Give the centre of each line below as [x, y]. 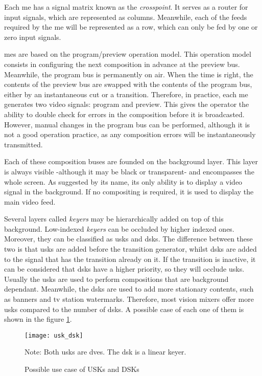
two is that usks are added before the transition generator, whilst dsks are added [130, 249]
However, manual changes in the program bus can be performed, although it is [127, 124]
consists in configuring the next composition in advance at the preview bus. [122, 64]
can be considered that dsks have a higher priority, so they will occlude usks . [124, 269]
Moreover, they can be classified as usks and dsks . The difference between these [128, 239]
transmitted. [23, 144]
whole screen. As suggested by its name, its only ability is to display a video [123, 181]
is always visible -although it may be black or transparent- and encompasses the [129, 171]
